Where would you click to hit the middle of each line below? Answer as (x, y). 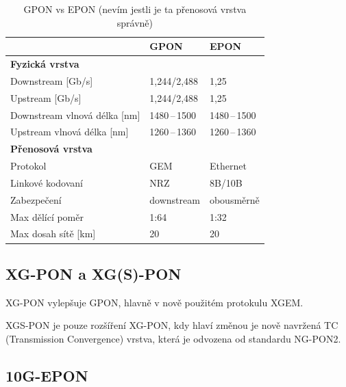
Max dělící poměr (47, 216)
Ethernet (228, 166)
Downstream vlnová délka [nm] (75, 115)
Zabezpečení (36, 199)
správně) (135, 22)
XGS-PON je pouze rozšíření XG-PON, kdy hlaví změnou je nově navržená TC (172, 325)
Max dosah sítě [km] (53, 233)
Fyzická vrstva (45, 64)
